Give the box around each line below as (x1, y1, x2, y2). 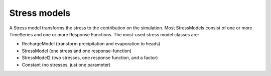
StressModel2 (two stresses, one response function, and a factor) (22, 55, 158, 61)
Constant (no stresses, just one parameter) (22, 62, 111, 68)
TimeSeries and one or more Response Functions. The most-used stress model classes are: (9, 31, 199, 37)
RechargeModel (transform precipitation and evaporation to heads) (22, 41, 161, 47)
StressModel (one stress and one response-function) (22, 48, 131, 54)
